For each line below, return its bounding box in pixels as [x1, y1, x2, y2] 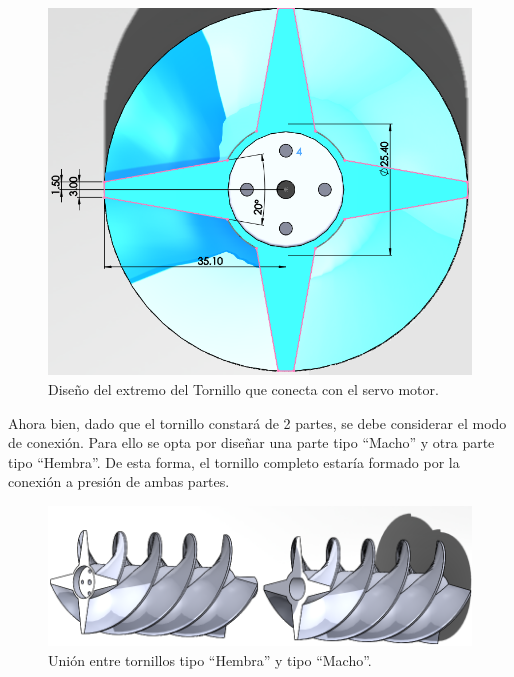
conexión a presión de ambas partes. [8, 471, 230, 492]
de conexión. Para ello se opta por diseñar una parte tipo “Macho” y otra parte [8, 432, 495, 453]
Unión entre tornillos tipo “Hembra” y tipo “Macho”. [48, 649, 372, 670]
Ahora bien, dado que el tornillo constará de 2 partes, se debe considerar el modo [8, 412, 507, 433]
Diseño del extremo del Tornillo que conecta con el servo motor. [48, 378, 439, 399]
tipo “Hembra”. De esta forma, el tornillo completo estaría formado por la [8, 451, 460, 472]
